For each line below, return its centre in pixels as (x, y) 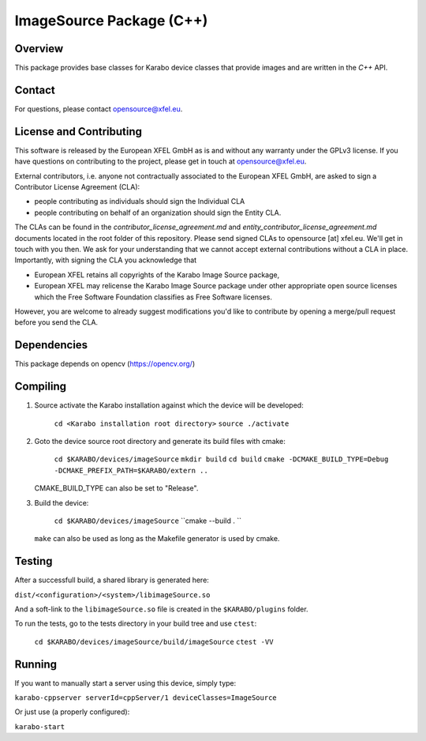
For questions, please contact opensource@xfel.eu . (99, 109)
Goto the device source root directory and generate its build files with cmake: (160, 441)
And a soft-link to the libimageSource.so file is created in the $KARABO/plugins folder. (161, 609)
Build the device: (62, 502)
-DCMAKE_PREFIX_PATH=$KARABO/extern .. (131, 470)
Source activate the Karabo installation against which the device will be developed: (169, 405)
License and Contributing (78, 132)
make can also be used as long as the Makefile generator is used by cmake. (157, 539)
